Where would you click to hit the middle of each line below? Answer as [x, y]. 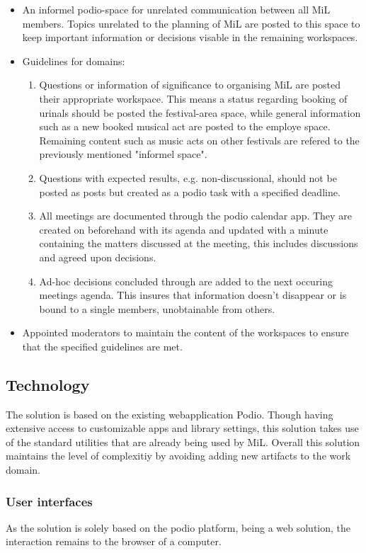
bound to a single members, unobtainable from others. [157, 308]
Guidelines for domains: [74, 61]
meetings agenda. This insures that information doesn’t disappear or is [193, 295]
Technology [48, 384]
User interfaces [49, 501]
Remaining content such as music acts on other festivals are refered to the [199, 140]
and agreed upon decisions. [98, 257]
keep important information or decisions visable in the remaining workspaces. [190, 37]
